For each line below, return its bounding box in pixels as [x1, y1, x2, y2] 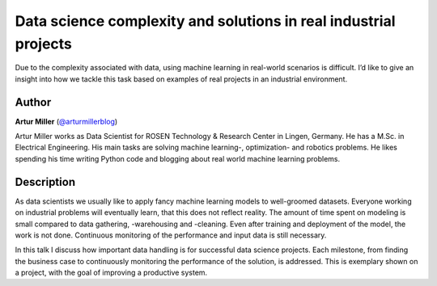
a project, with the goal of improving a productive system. [15, 267, 208, 278]
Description [15, 175, 76, 189]
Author [15, 95, 52, 109]
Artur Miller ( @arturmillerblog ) [15, 116, 118, 126]
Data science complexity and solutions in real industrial [15, 12, 396, 30]
